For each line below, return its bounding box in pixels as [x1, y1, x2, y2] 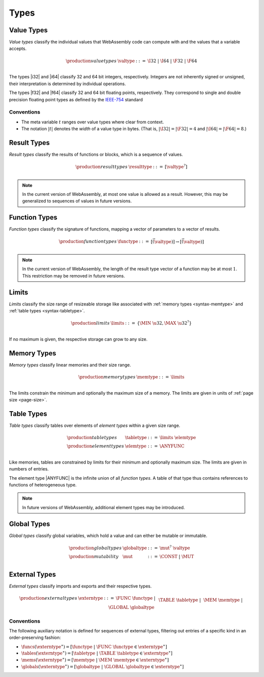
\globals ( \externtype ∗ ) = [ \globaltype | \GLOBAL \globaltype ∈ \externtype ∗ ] [21, 663, 184, 669]
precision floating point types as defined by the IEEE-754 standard [9, 96, 143, 102]
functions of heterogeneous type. [9, 482, 77, 488]
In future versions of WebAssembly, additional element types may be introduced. [22, 504, 185, 510]
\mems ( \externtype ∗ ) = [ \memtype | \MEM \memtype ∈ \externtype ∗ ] [21, 656, 169, 663]
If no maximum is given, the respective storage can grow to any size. [9, 336, 148, 342]
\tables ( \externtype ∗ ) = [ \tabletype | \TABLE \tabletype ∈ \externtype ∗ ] [21, 650, 173, 656]
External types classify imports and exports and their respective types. [9, 583, 152, 589]
